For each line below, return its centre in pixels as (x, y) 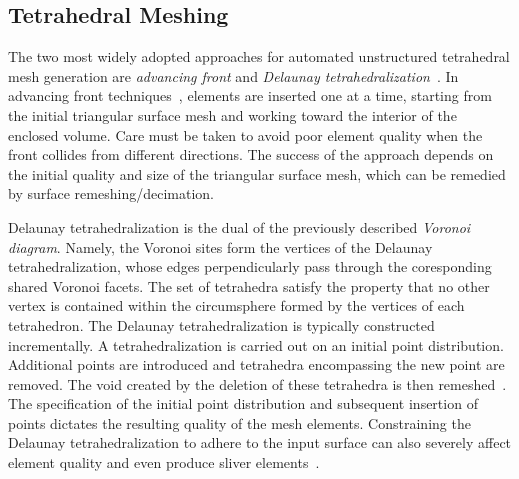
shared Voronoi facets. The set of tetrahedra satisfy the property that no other (249, 285)
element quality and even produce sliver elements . (164, 462)
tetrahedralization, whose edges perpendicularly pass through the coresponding (250, 266)
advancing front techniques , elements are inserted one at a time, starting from (250, 95)
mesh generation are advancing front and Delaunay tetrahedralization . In (233, 75)
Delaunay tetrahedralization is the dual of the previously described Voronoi (239, 226)
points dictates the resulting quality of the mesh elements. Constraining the (239, 422)
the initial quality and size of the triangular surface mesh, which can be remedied (257, 173)
